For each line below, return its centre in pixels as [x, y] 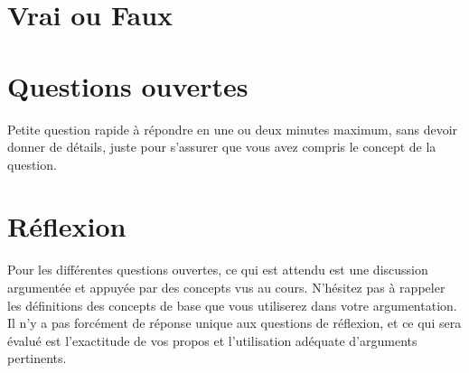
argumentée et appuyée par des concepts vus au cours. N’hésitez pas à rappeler [226, 287]
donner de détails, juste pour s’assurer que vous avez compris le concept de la [222, 147]
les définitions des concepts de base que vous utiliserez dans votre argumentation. [232, 305]
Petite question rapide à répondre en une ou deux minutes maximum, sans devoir [233, 129]
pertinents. [37, 358]
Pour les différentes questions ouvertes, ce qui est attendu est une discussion [218, 270]
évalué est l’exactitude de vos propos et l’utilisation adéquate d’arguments [212, 340]
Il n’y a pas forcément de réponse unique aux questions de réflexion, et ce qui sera [234, 323]
